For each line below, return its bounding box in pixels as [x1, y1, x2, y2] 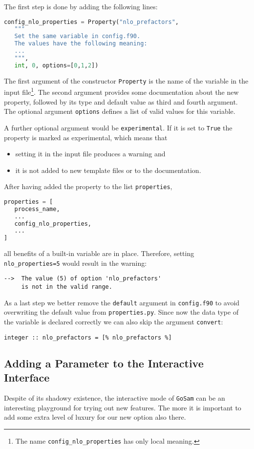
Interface [4, 370, 50, 385]
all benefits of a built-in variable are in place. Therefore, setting [4, 248, 194, 258]
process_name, [14, 205, 60, 213]
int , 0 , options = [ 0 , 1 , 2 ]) [14, 62, 99, 69]
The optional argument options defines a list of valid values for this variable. [4, 106, 235, 116]
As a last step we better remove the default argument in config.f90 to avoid [4, 297, 240, 307]
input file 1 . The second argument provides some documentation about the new [4, 86, 239, 97]
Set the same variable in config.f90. [14, 33, 141, 40]
